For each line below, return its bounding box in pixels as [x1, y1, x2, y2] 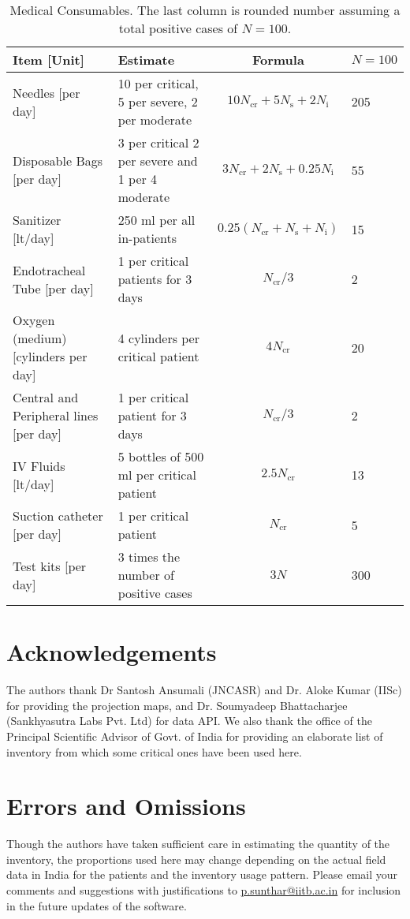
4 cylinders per [117, 329, 199, 347]
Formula [252, 50, 304, 69]
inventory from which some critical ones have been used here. [6, 743, 302, 760]
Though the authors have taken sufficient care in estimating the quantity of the [6, 835, 390, 852]
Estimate [117, 50, 175, 69]
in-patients [117, 229, 177, 247]
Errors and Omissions [6, 790, 246, 822]
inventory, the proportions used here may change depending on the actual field [6, 850, 386, 867]
